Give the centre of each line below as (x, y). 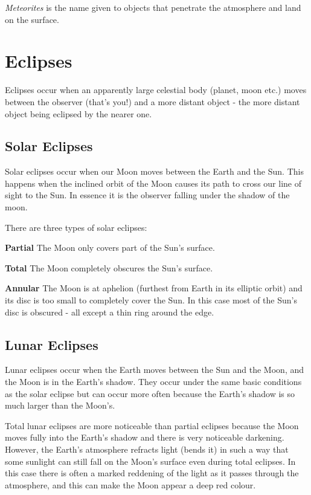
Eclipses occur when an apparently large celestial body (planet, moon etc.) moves (156, 90)
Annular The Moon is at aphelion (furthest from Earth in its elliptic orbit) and (154, 288)
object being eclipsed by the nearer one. (79, 113)
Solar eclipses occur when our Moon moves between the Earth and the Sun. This (154, 171)
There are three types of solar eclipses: (76, 227)
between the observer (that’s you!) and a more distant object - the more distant (152, 101)
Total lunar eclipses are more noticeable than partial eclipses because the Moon (152, 425)
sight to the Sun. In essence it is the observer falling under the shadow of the (147, 195)
